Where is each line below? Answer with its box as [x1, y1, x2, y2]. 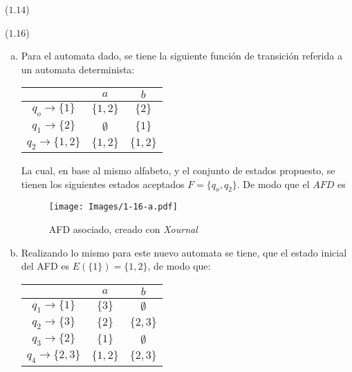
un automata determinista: [21, 62, 135, 76]
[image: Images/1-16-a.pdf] [48, 202, 178, 212]
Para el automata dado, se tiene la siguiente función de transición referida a [21, 48, 342, 63]
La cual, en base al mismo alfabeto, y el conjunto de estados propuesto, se [21, 162, 335, 177]
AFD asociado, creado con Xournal [48, 221, 198, 236]
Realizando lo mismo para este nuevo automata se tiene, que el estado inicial [21, 245, 347, 259]
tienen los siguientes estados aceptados [21, 176, 185, 191]
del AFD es [21, 259, 70, 273]
